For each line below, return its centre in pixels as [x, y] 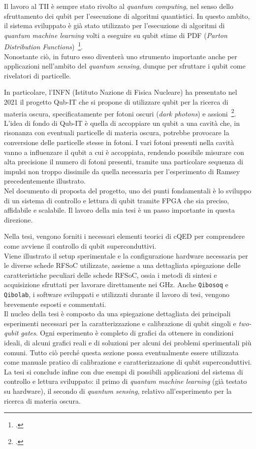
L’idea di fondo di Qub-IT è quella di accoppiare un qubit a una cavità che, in [122, 123]
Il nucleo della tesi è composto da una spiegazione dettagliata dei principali [117, 314]
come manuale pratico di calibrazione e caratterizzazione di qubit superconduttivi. [128, 362]
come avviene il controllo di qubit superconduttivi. [80, 245]
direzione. [18, 219]
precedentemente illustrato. [45, 181]
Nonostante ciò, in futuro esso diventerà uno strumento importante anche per [121, 56]
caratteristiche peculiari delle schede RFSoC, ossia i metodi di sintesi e [111, 275]
